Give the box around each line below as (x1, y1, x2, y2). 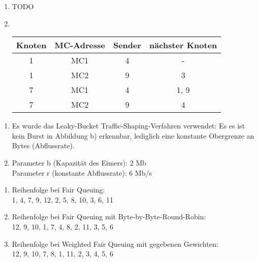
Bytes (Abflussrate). (12, 140, 75, 151)
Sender (113, 39, 142, 51)
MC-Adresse (54, 39, 105, 51)
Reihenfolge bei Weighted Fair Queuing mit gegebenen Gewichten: (12, 238, 218, 249)
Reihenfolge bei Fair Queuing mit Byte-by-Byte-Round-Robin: (12, 211, 206, 222)
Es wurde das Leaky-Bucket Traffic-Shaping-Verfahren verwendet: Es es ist (12, 120, 245, 131)
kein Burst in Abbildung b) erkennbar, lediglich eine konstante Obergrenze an (12, 130, 254, 141)
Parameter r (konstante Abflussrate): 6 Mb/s (12, 167, 152, 178)
